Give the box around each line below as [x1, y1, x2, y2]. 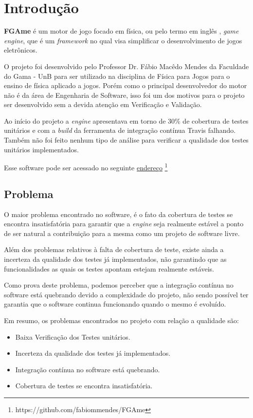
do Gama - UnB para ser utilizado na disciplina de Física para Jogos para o [4, 71, 230, 81]
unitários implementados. [4, 144, 79, 154]
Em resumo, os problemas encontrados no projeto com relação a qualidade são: [4, 315, 239, 326]
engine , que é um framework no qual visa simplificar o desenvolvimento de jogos [4, 35, 242, 45]
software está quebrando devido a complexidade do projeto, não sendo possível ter [4, 289, 249, 299]
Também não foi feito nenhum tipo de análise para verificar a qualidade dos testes [4, 135, 249, 145]
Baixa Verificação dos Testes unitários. [15, 331, 130, 342]
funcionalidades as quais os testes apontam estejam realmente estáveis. [4, 263, 214, 273]
